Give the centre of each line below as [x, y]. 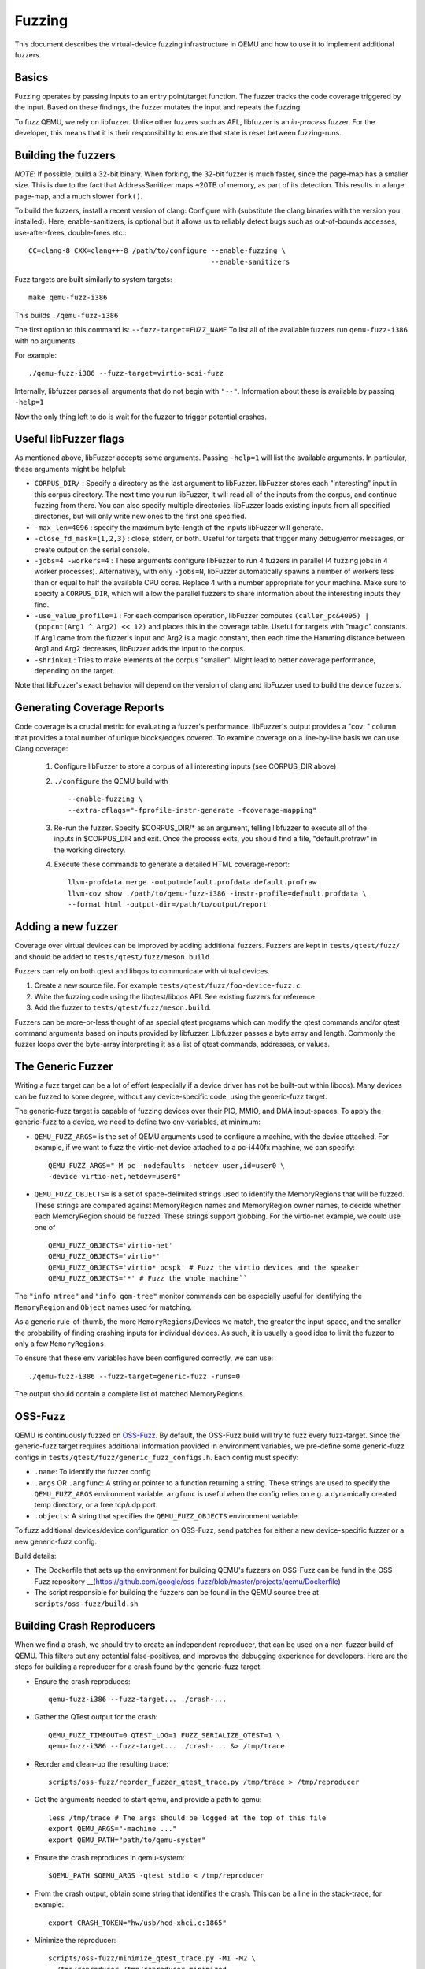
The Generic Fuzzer [64, 1067]
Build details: [35, 1556]
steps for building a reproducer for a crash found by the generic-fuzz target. [139, 1667]
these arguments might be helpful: [70, 469]
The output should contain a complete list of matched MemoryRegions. [130, 1394]
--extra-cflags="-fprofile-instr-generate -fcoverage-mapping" [192, 810]
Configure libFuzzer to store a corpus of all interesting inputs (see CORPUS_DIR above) [195, 766]
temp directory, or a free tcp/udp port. [96, 1505]
